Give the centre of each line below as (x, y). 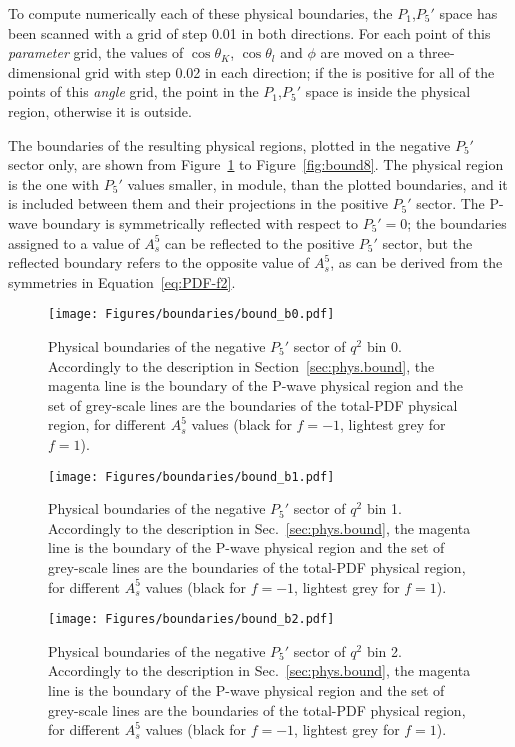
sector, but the (427, 242)
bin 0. (384, 345)
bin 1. (384, 508)
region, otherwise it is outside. (100, 110)
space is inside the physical (388, 91)
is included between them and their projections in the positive (198, 203)
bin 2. (384, 650)
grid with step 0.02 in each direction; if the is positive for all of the (290, 71)
